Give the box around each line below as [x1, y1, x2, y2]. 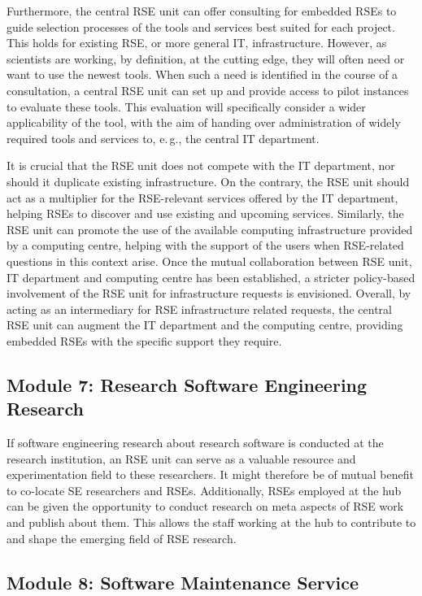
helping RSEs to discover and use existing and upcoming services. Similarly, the [7, 205, 404, 222]
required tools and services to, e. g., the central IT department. [7, 129, 320, 146]
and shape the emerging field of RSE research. [7, 529, 237, 546]
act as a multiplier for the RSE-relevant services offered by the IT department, [7, 189, 398, 206]
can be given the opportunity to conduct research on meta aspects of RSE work [7, 498, 404, 515]
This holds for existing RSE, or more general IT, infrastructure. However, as [7, 34, 387, 51]
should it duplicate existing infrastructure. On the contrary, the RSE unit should [7, 172, 410, 189]
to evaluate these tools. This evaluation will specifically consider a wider [7, 98, 366, 115]
